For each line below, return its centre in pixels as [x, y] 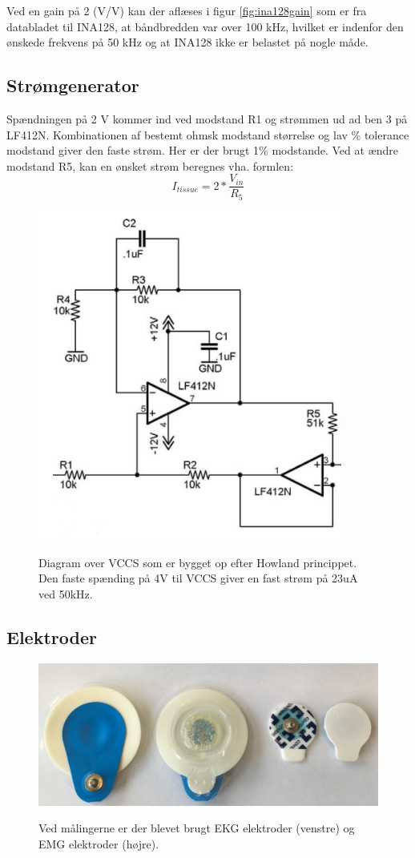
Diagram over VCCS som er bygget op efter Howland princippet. [198, 562]
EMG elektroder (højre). [99, 843]
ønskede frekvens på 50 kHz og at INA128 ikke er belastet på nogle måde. [187, 42]
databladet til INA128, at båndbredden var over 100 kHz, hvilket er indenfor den [205, 26]
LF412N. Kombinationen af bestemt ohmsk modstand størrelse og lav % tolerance [208, 134]
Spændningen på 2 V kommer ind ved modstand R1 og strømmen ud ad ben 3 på [207, 118]
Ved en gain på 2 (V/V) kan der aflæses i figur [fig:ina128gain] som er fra [187, 10]
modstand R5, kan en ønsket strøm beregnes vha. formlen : [150, 165]
